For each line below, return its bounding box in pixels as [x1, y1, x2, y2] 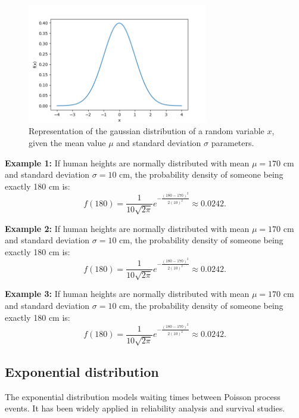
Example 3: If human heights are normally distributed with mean [5, 287, 250, 300]
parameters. [211, 137, 254, 149]
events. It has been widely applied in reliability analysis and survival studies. [5, 402, 285, 414]
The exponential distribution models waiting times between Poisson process [5, 390, 281, 402]
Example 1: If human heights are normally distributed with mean [5, 156, 250, 169]
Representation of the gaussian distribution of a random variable [29, 125, 264, 137]
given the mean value [29, 137, 106, 149]
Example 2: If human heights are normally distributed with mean [5, 222, 250, 234]
